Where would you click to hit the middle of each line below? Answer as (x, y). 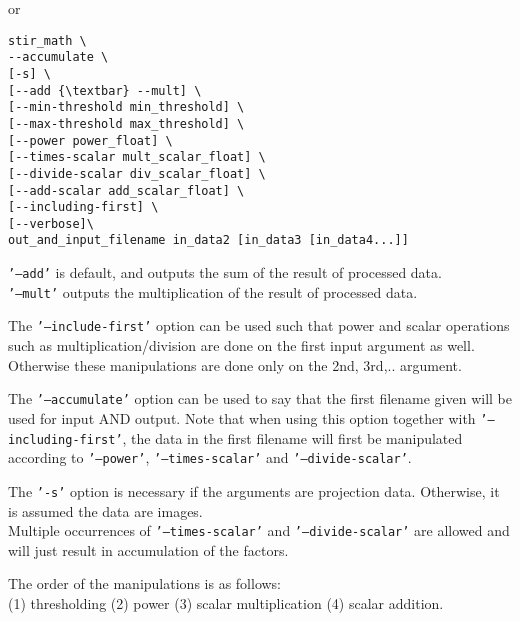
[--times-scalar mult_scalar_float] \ (137, 157)
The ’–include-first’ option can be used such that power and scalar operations (259, 325)
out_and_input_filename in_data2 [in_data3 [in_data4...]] (208, 240)
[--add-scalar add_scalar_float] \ (126, 190)
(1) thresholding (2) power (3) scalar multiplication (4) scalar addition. (226, 603)
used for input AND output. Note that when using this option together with (242, 417)
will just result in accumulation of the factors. (148, 549)
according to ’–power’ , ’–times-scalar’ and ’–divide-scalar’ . (210, 457)
